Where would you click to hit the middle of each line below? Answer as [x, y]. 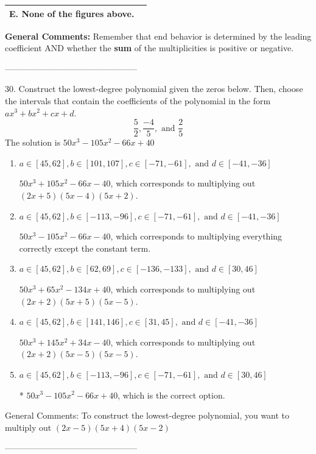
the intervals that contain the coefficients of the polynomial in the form [138, 100]
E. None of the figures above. [72, 13]
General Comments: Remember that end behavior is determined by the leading [158, 36]
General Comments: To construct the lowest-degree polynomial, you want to [147, 415]
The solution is [33, 142]
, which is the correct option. [171, 395]
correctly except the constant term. [85, 248]
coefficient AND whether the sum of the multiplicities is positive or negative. [149, 48]
